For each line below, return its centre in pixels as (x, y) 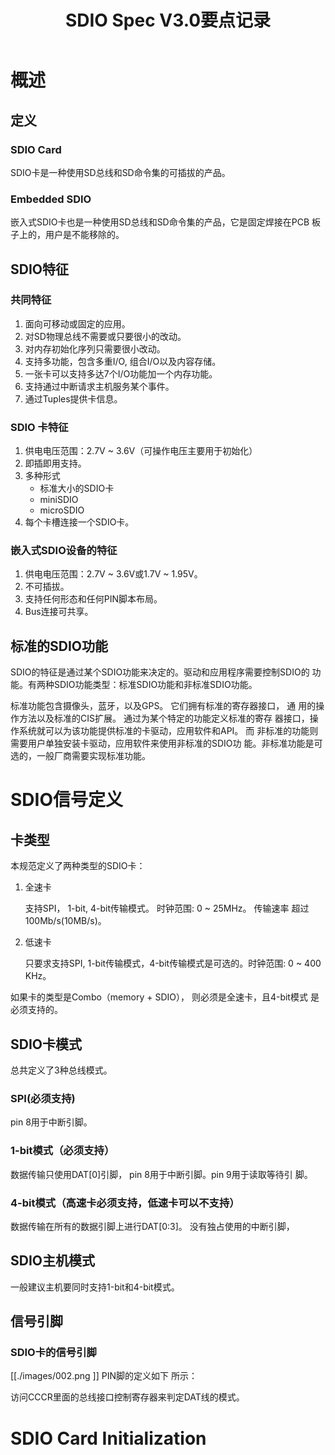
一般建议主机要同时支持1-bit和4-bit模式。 (95, 1287)
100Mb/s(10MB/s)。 (65, 921)
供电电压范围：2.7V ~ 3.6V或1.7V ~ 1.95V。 (113, 574)
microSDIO (62, 510)
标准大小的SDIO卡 (77, 488)
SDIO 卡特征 (39, 427)
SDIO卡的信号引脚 (53, 1353)
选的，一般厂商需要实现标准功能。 (80, 756)
